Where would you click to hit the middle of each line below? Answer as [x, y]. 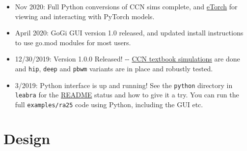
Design [27, 138]
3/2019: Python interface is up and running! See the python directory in [124, 85]
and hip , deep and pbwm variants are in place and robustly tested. [114, 68]
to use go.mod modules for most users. [73, 42]
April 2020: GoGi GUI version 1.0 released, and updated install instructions [129, 33]
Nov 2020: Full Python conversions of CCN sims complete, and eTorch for [126, 6]
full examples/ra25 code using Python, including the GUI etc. [109, 104]
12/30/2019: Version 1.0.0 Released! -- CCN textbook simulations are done [127, 59]
